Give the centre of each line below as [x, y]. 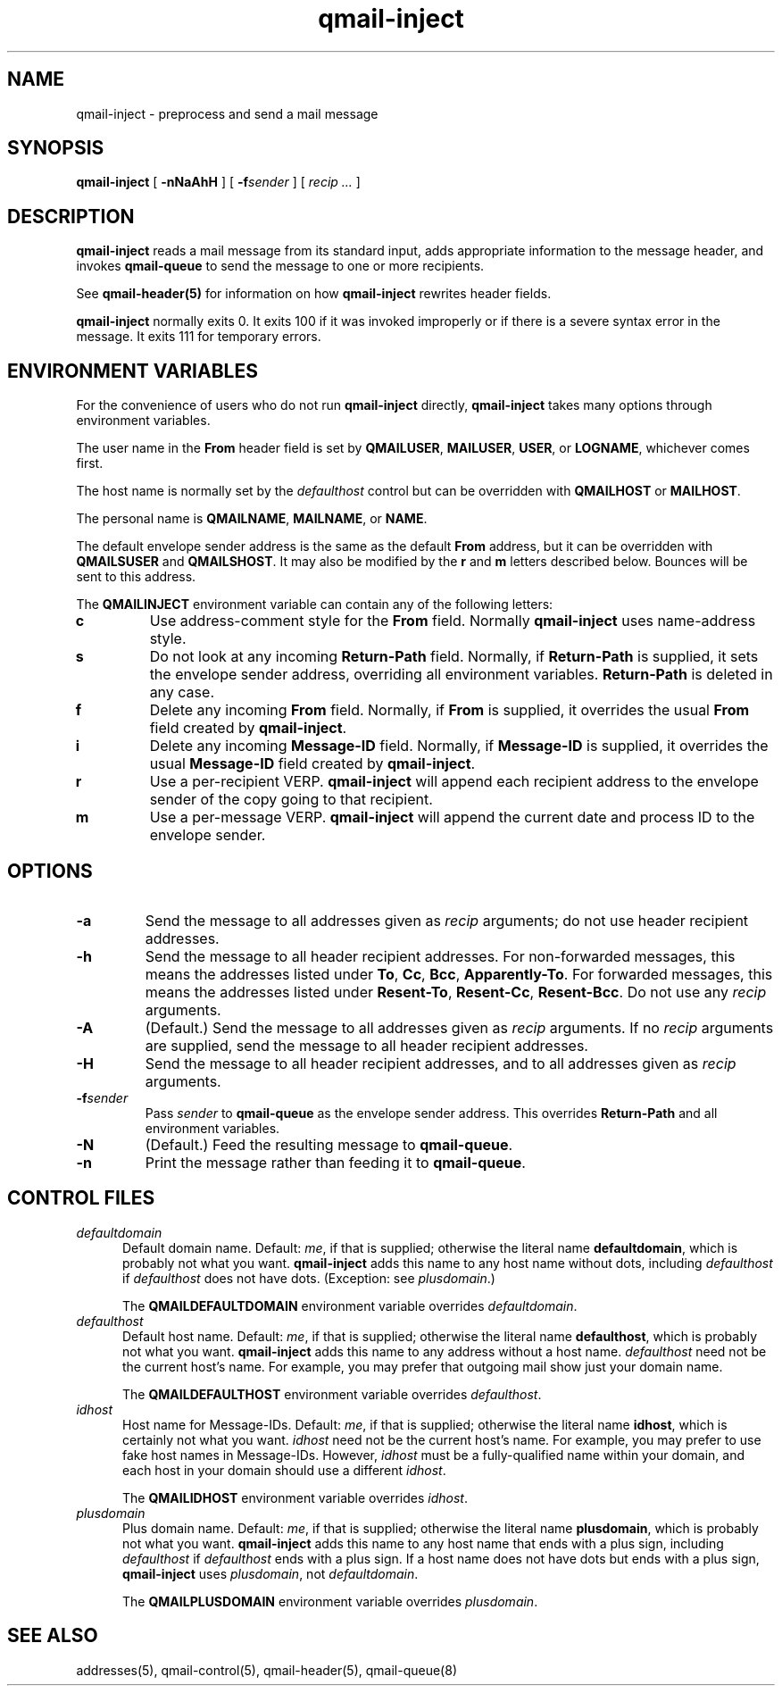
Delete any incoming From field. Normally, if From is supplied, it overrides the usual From [449, 710]
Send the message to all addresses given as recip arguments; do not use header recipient [447, 920]
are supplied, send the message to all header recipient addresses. [366, 1045]
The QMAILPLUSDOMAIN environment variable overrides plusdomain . [330, 1601]
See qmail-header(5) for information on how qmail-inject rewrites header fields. [314, 294]
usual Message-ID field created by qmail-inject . [312, 764]
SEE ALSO [53, 1636]
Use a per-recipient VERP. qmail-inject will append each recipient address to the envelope [454, 782]
